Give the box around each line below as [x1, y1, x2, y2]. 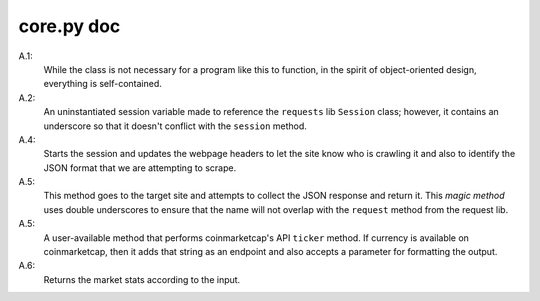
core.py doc [18, 15, 121, 37]
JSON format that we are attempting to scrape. [43, 161, 237, 174]
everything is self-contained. [43, 78, 162, 90]
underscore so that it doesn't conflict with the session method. [43, 120, 307, 132]
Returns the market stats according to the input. [43, 273, 241, 285]
